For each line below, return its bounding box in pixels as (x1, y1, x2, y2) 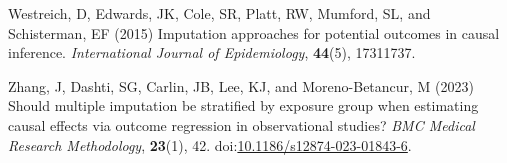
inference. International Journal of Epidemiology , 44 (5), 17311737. (8, 42, 416, 63)
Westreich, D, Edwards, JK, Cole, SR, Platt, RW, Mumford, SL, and (8, 3, 431, 23)
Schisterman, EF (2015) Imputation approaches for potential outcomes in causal (8, 22, 500, 43)
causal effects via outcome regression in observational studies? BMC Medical (8, 114, 475, 135)
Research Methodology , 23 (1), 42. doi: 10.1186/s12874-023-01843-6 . (8, 134, 412, 155)
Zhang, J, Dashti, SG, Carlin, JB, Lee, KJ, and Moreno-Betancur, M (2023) (8, 75, 475, 96)
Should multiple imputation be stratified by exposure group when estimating (8, 95, 479, 116)
